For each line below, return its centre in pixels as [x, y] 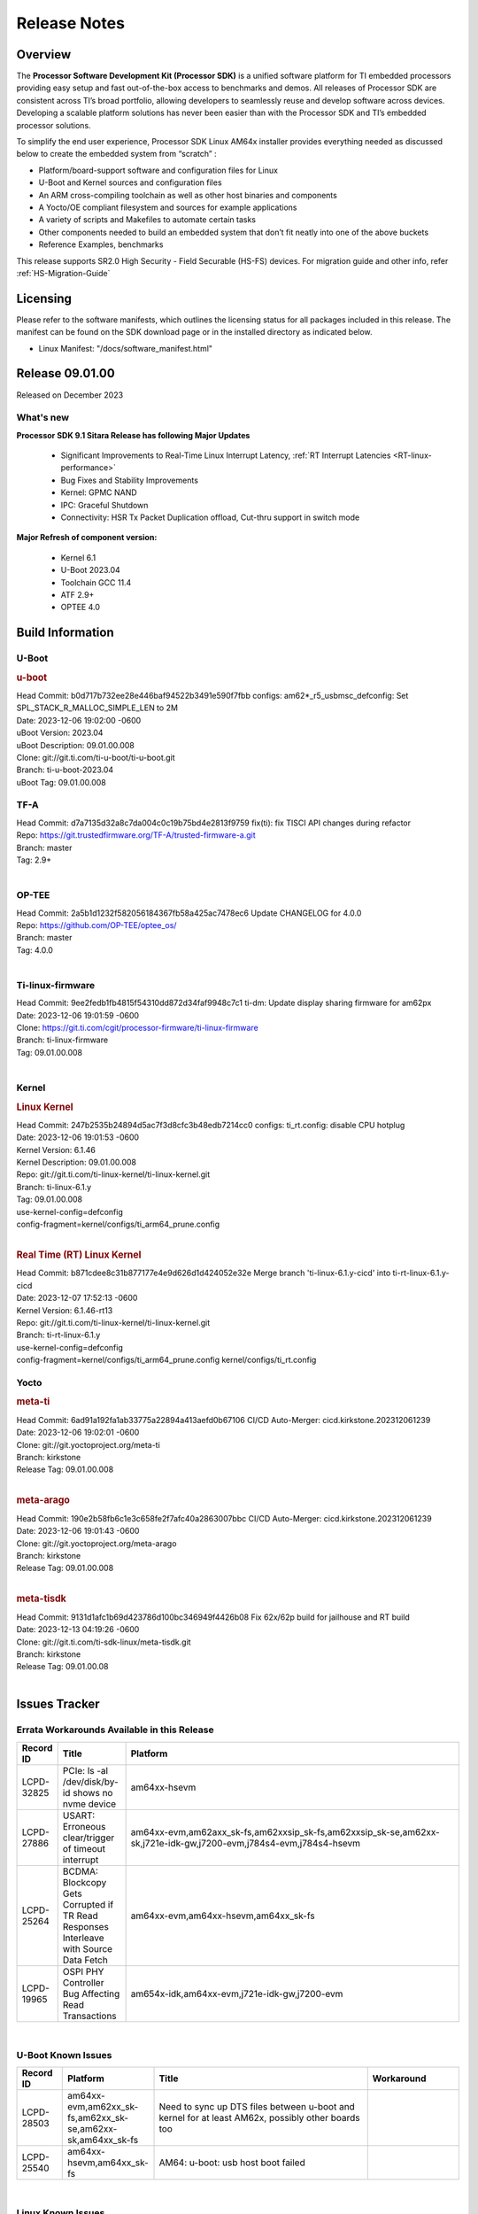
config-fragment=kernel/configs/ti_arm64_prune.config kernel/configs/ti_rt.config [166, 1360]
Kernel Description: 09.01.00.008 [77, 1162]
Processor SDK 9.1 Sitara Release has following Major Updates [133, 435]
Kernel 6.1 [78, 557]
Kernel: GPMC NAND [99, 492]
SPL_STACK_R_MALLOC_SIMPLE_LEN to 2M [97, 708]
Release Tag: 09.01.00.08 [62, 1667]
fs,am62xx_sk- [98, 2117]
